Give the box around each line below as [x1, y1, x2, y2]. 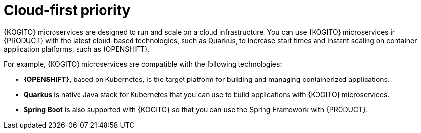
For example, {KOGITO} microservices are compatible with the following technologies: [4, 59, 282, 68]
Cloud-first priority [4, 2, 131, 19]
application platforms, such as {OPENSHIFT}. [4, 44, 150, 53]
